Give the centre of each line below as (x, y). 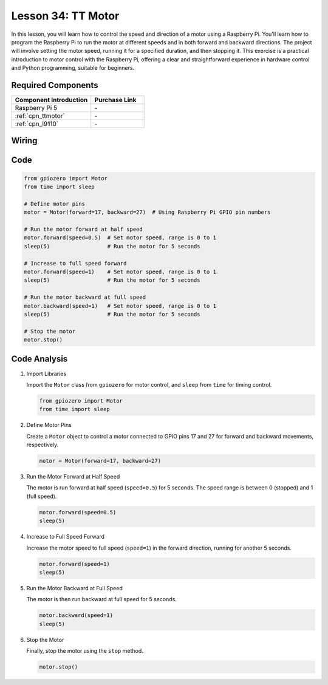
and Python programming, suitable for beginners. (73, 68)
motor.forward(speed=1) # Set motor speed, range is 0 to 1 (120, 271)
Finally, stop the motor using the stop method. (85, 651)
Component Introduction (51, 100)
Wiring (24, 141)
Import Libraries (46, 373)
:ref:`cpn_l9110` (37, 124)
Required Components (55, 85)
